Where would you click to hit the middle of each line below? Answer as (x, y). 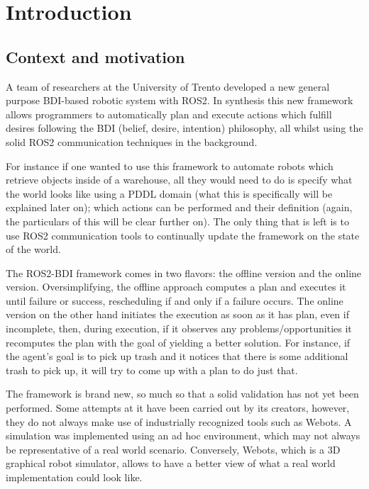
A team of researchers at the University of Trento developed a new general (168, 86)
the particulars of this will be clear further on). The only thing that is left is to (177, 221)
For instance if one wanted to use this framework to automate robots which (170, 165)
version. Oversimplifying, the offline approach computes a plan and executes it (176, 287)
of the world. (33, 249)
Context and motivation (95, 56)
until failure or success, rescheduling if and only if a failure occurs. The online (175, 300)
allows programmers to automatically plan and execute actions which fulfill (169, 114)
